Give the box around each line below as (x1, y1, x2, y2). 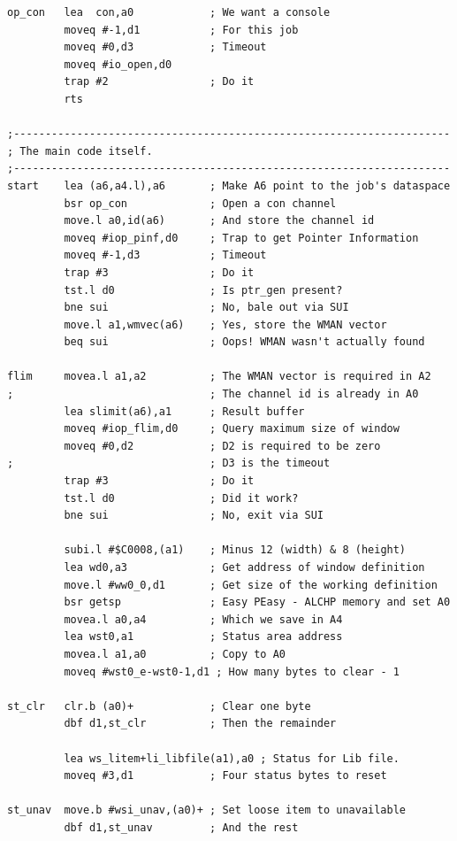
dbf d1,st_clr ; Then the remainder (64, 717, 337, 730)
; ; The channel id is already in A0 (7, 388, 419, 401)
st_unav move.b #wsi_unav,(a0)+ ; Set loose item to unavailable (7, 804, 407, 817)
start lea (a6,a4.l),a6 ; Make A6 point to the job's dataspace (7, 179, 451, 192)
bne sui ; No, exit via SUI (64, 509, 324, 522)
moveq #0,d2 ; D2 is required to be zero (64, 439, 381, 452)
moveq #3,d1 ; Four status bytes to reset (64, 769, 387, 783)
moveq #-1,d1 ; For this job (64, 23, 299, 36)
